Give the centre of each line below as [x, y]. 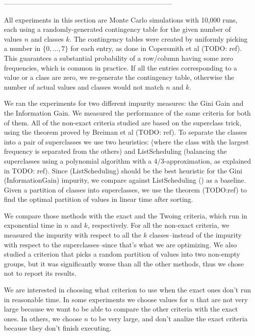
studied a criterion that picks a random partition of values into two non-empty [122, 254]
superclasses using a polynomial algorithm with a [78, 160]
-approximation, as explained [207, 160]
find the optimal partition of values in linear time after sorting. [99, 199]
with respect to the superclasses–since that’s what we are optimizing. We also [120, 244]
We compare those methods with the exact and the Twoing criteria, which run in [126, 215]
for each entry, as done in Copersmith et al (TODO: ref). [156, 48]
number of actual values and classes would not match [84, 86]
